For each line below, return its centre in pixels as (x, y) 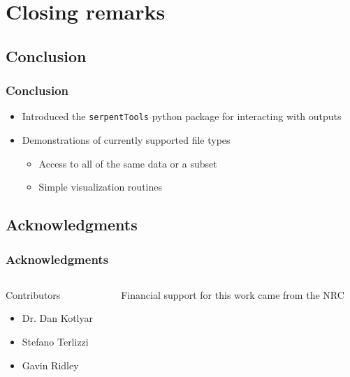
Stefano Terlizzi (55, 341)
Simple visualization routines (100, 187)
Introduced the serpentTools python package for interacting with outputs (182, 116)
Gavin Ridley (50, 365)
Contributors (33, 294)
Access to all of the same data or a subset (128, 163)
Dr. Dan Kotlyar (58, 318)
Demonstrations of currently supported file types (126, 140)
